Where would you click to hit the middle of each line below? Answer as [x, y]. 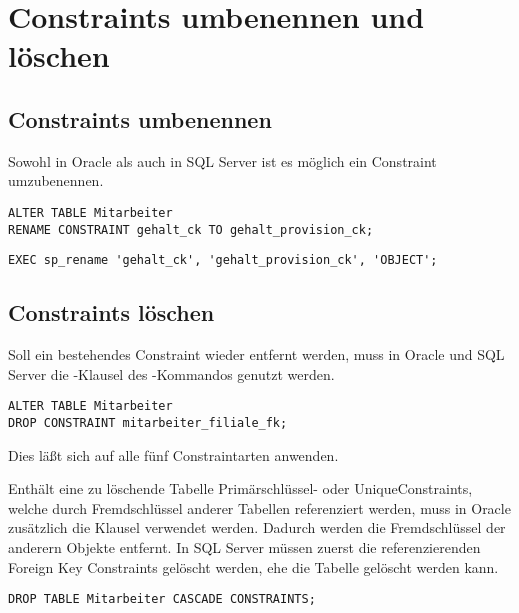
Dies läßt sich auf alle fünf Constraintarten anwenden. [173, 454]
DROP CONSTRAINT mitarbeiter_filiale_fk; [148, 422]
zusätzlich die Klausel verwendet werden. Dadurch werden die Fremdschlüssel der [257, 527]
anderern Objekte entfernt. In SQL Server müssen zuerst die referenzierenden [244, 547]
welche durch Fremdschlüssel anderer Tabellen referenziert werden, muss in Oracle [259, 507]
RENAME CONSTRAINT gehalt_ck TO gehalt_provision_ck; [191, 229]
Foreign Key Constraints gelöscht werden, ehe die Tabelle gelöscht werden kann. [253, 566]
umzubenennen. [56, 180]
